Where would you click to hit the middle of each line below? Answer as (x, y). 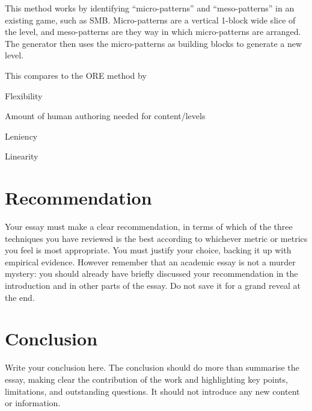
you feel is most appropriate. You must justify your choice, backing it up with (148, 250)
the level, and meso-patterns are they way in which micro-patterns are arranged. (153, 32)
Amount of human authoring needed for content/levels (105, 116)
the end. (20, 297)
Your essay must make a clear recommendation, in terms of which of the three (149, 227)
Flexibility (24, 95)
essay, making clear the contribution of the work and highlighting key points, (146, 379)
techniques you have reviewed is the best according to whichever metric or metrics (156, 238)
